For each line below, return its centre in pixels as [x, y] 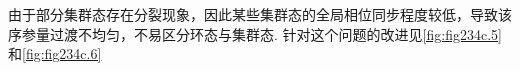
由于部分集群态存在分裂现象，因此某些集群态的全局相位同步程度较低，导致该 [260, 14]
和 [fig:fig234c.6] [55, 53]
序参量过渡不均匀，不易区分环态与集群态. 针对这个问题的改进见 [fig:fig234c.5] [255, 33]
